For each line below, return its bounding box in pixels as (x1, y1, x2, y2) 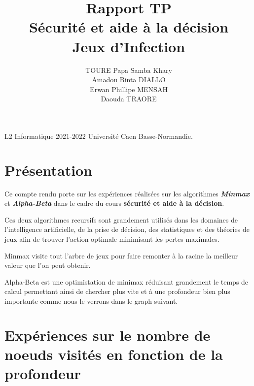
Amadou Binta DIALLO (92, 74, 166, 85)
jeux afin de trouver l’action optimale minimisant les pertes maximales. (4, 233, 219, 244)
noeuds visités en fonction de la (4, 344, 223, 364)
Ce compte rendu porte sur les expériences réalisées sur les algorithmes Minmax (4, 188, 250, 198)
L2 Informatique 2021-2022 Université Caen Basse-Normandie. (4, 130, 193, 141)
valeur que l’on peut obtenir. (4, 260, 91, 270)
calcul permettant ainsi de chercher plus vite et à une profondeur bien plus (4, 286, 230, 296)
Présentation (4, 160, 93, 180)
